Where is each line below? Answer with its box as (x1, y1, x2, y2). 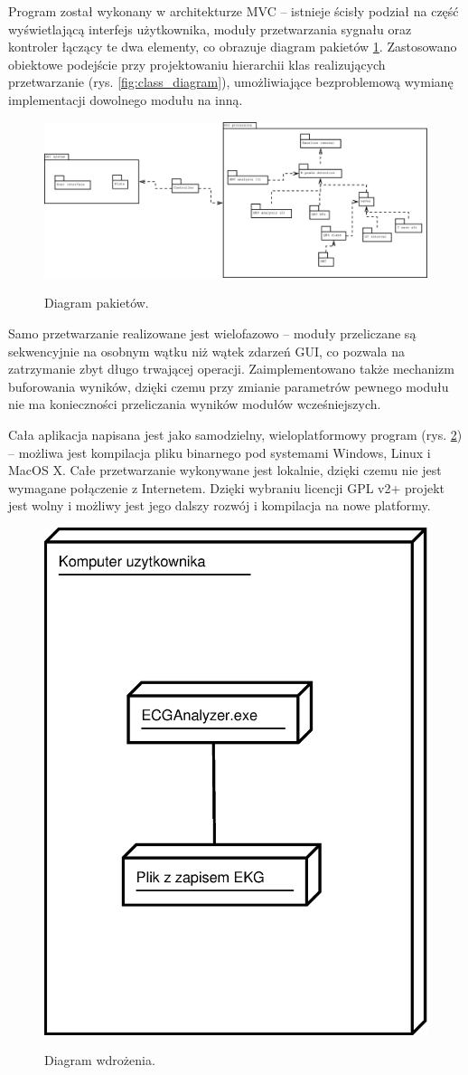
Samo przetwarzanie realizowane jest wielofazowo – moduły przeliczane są (8, 324, 417, 342)
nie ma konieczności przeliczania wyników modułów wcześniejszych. (8, 395, 381, 414)
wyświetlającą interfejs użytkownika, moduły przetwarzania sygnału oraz (8, 19, 412, 38)
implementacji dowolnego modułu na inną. (8, 90, 243, 109)
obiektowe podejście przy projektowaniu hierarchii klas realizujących (8, 54, 386, 73)
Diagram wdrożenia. (44, 1051, 155, 1070)
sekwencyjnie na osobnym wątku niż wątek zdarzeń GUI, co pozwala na (8, 341, 405, 360)
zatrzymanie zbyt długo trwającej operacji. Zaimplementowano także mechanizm (8, 359, 455, 378)
